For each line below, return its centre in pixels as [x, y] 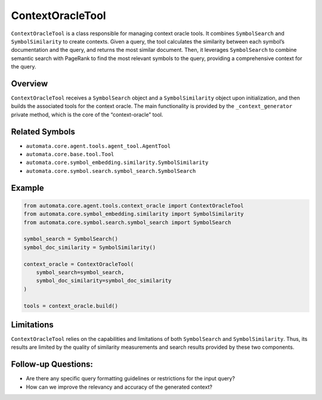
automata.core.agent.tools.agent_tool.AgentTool [98, 146]
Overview [30, 83]
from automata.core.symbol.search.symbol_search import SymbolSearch [127, 222]
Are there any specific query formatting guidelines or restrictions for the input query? [131, 379]
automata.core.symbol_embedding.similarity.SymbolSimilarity [117, 163]
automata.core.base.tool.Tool [70, 154]
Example [27, 188]
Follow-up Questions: [52, 365]
